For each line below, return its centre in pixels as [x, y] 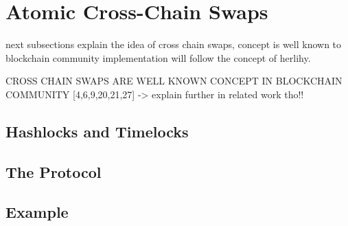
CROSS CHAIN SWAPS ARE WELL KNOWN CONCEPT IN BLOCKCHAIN [174, 81]
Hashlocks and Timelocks [97, 131]
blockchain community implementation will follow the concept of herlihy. [158, 57]
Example [37, 212]
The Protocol [54, 171]
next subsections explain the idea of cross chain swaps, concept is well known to [174, 44]
